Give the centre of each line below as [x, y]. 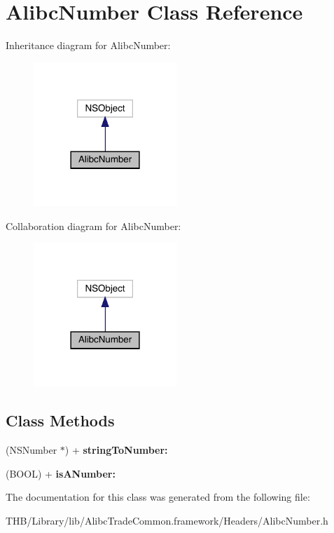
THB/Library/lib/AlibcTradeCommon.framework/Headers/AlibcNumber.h [167, 521]
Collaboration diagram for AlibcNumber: [93, 225]
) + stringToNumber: [116, 450]
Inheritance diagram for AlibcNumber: [88, 45]
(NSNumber [32, 450]
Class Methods [60, 420]
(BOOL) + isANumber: [61, 473]
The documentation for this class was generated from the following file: [158, 497]
